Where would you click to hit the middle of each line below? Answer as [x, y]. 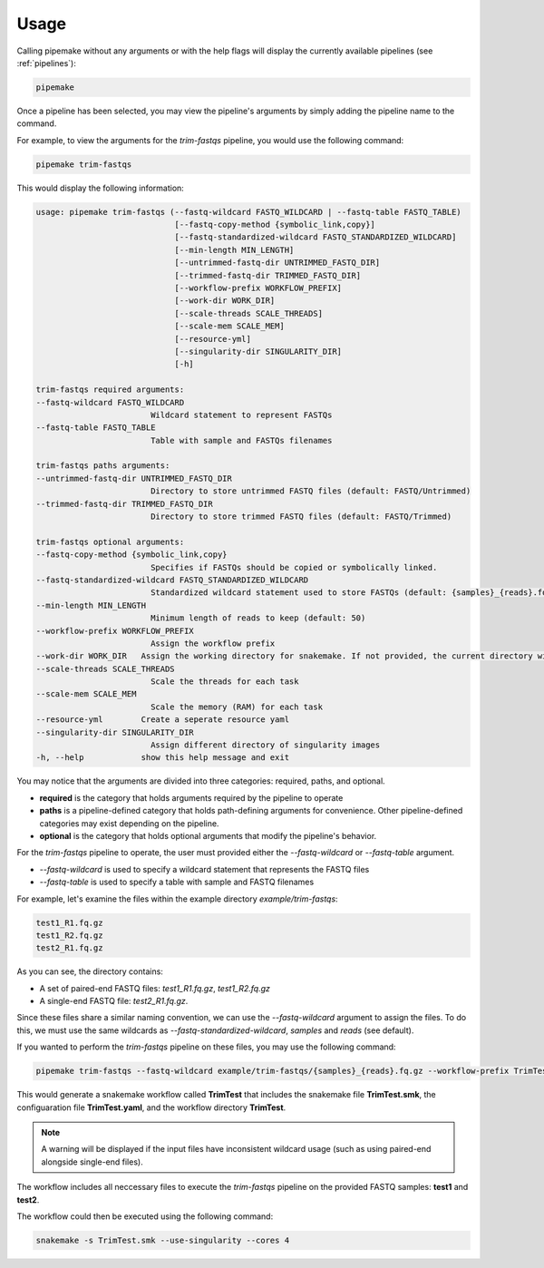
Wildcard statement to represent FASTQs [241, 415]
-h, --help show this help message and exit [163, 758]
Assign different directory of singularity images [265, 745]
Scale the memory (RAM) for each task [237, 707]
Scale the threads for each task [224, 682]
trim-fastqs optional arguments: [110, 541]
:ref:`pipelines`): [46, 63]
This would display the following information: [101, 188]
